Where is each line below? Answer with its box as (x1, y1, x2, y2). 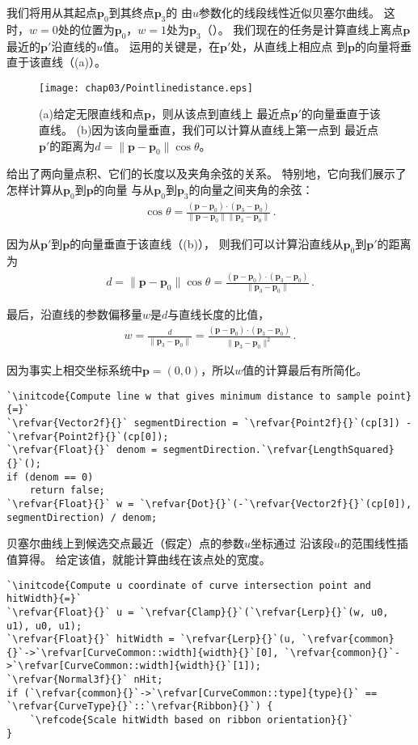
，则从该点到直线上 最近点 (150, 105, 291, 122)
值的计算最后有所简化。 (243, 362, 368, 379)
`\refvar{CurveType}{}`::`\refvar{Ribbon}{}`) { (6, 701, 273, 713)
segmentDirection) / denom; (6, 511, 158, 523)
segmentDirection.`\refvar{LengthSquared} (163, 444, 395, 456)
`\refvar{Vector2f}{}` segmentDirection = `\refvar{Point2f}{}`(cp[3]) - (6, 417, 412, 430)
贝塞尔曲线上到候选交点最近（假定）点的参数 (6, 535, 244, 552)
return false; (29, 485, 105, 497)
